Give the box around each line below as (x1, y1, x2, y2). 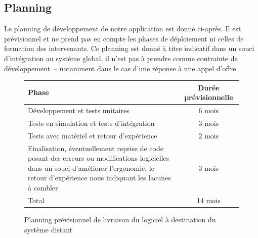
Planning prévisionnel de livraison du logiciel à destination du (24, 214, 216, 224)
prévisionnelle (184, 92, 233, 103)
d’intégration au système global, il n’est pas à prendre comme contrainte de (4, 53, 238, 63)
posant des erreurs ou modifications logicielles (28, 153, 169, 163)
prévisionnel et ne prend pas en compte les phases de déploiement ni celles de (4, 33, 244, 43)
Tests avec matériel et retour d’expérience (28, 130, 157, 140)
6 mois (198, 105, 219, 116)
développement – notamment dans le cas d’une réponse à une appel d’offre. (4, 63, 238, 73)
